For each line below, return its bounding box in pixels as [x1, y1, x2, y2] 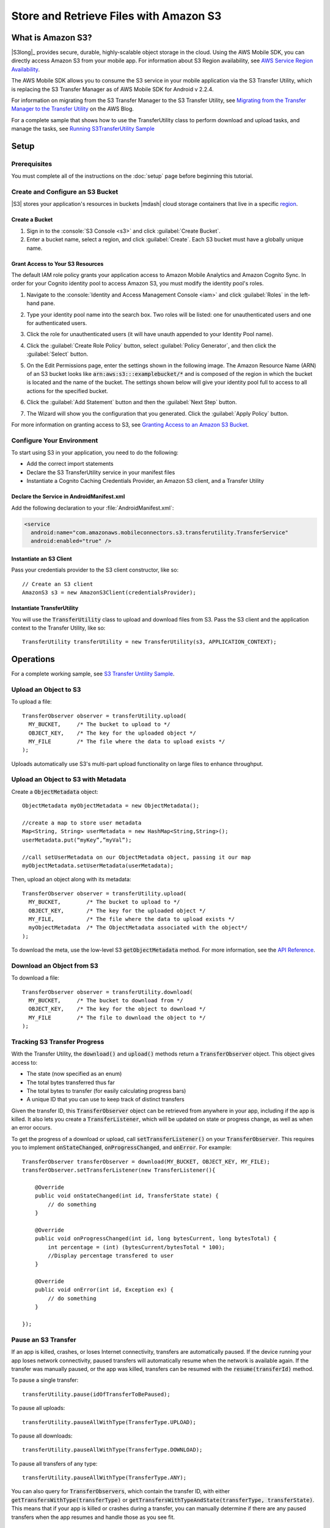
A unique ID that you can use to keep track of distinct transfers [26, 1096, 185, 1103]
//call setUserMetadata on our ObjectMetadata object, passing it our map [22, 853, 251, 861]
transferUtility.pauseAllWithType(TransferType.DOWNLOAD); [22, 1446, 203, 1453]
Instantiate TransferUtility [11, 604, 79, 612]
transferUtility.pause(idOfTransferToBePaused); [22, 1390, 170, 1398]
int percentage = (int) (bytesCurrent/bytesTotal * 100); [48, 1244, 226, 1251]
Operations [11, 654, 55, 664]
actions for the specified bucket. [26, 387, 108, 394]
